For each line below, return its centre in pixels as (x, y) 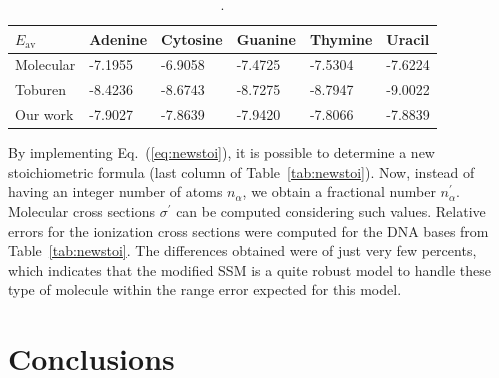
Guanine (266, 38)
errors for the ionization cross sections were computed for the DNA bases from (248, 230)
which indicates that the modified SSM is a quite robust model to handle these (249, 269)
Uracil (408, 38)
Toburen (41, 89)
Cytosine (192, 38)
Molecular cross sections (81, 211)
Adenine (118, 38)
